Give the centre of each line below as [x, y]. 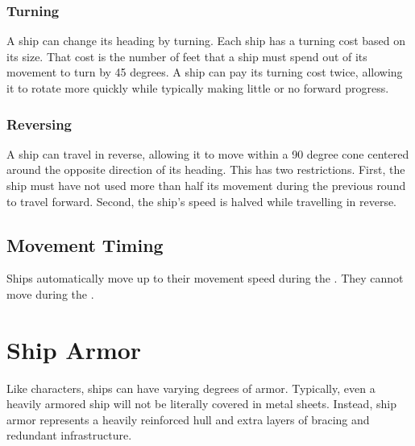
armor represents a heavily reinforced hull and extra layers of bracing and [188, 419]
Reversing [39, 124]
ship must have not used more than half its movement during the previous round [206, 185]
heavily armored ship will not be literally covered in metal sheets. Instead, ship [201, 404]
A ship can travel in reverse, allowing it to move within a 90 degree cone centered [208, 153]
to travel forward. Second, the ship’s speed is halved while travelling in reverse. [202, 201]
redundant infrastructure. [69, 435]
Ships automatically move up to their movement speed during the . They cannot [205, 278]
